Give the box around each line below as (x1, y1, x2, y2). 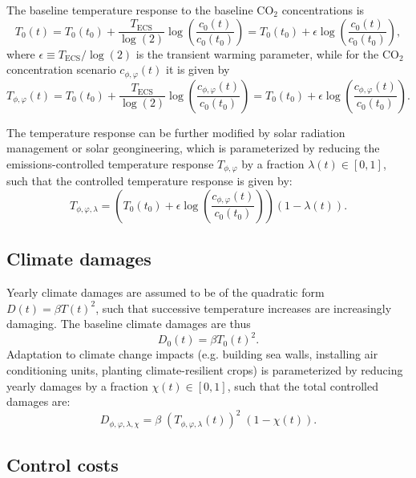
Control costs (6, 452, 119, 476)
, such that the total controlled (227, 377, 378, 394)
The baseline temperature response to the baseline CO (6, 2, 274, 18)
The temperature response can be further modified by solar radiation (6, 124, 345, 140)
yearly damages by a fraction (6, 377, 148, 394)
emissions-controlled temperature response (6, 155, 214, 172)
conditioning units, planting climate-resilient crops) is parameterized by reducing (6, 361, 403, 378)
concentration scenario (6, 61, 116, 78)
